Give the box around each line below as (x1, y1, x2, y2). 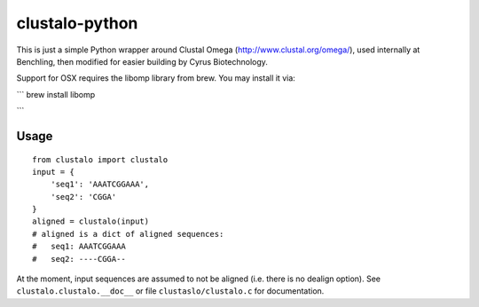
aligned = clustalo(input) (32, 216, 150, 226)
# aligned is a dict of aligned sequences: (32, 229, 224, 239)
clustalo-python (16, 13, 138, 33)
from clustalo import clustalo (32, 154, 169, 164)
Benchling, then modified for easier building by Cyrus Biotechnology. (16, 56, 268, 67)
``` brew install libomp (16, 89, 96, 99)
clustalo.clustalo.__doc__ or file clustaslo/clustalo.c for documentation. (16, 286, 325, 296)
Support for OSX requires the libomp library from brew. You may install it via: (16, 73, 296, 83)
